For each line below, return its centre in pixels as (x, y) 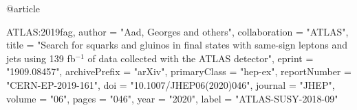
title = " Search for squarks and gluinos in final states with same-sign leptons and (177, 45)
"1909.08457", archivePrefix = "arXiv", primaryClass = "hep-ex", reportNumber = (179, 71)
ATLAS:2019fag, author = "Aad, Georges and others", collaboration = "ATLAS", (177, 31)
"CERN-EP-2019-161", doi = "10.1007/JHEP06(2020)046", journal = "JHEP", (171, 84)
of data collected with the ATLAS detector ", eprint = (201, 58)
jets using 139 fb (41, 58)
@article (23, 8)
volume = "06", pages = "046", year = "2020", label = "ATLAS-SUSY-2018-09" (172, 98)
